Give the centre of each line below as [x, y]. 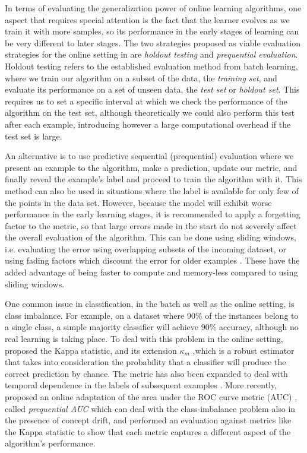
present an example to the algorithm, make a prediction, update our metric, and [151, 167]
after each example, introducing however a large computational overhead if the [148, 124]
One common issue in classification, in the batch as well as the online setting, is [150, 304]
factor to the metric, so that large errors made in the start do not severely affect [151, 225]
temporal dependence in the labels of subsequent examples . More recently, [141, 385]
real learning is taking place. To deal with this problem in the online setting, [144, 339]
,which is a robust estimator [243, 350]
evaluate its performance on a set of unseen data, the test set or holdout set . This [152, 89]
